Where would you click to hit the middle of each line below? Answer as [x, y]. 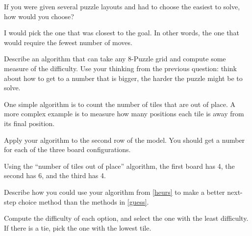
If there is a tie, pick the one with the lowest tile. [78, 227]
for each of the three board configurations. [67, 149]
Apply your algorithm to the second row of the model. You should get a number [125, 140]
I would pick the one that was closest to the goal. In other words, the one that [122, 33]
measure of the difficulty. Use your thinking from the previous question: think [120, 68]
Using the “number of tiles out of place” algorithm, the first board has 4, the [119, 166]
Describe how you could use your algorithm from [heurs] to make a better [114, 192]
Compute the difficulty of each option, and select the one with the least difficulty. [126, 218]
